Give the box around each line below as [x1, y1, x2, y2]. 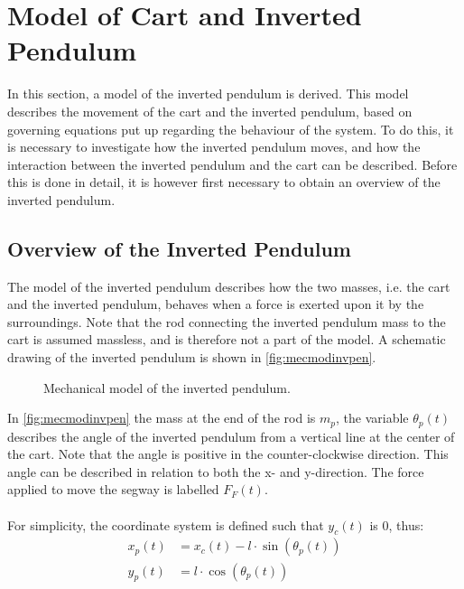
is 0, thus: [369, 515, 424, 534]
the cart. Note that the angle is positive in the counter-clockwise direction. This [7, 444, 449, 463]
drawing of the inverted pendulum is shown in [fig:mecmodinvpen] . [7, 348, 376, 367]
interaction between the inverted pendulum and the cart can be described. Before [7, 154, 458, 173]
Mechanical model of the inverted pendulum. [43, 378, 291, 397]
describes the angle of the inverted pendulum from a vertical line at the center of [7, 426, 455, 445]
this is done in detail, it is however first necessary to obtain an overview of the [7, 173, 441, 192]
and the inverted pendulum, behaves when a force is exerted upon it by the [7, 294, 424, 313]
